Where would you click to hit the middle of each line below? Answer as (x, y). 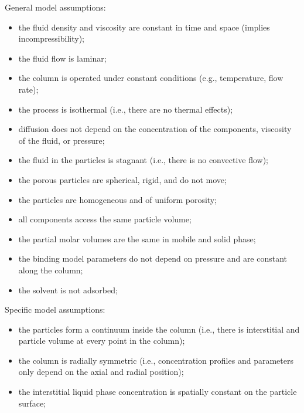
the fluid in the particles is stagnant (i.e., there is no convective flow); (143, 160)
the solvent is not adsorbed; (68, 290)
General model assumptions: (55, 7)
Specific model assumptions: (55, 309)
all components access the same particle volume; (105, 219)
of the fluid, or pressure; (62, 140)
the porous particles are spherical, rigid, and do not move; (122, 179)
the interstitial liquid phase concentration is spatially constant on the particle (158, 392)
